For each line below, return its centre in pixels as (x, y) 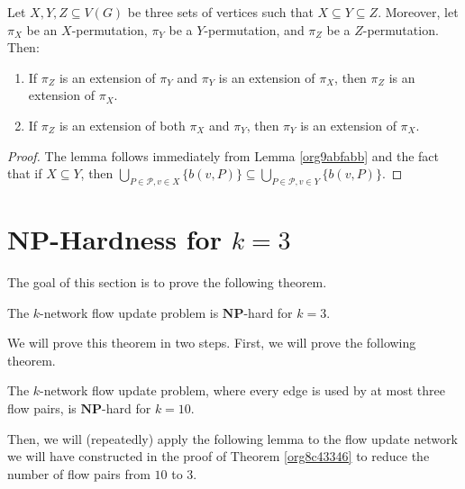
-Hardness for (136, 239)
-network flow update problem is (129, 312)
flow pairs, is (42, 408)
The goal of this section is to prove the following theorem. (167, 282)
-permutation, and (254, 29)
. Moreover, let (418, 12)
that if (25, 173)
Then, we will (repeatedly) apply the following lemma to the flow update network (232, 438)
